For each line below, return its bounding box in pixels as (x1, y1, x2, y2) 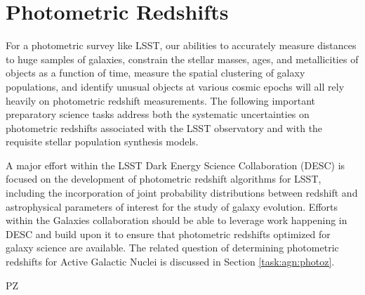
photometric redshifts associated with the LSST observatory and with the (6, 120, 323, 135)
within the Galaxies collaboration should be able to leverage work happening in (6, 213, 347, 228)
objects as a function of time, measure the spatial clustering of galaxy (6, 65, 305, 80)
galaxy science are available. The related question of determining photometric (6, 240, 339, 255)
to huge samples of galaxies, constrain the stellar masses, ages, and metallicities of (6, 51, 359, 66)
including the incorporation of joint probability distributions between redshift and (6, 185, 358, 200)
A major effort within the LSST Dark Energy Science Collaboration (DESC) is (6, 157, 345, 172)
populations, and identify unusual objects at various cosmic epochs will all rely (6, 79, 345, 93)
